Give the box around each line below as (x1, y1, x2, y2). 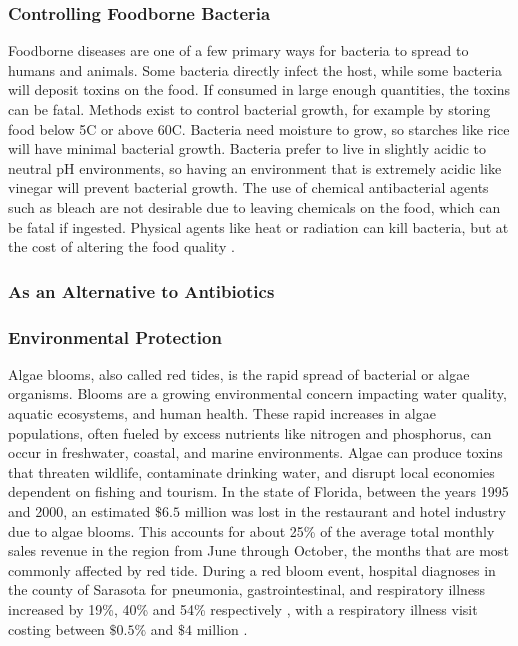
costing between (8, 618, 105, 639)
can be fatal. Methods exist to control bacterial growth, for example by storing (8, 99, 491, 119)
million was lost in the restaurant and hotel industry (184, 500, 506, 521)
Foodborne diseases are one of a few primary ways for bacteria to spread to (8, 40, 469, 61)
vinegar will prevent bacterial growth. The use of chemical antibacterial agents (8, 177, 489, 198)
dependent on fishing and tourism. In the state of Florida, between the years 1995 (8, 481, 509, 502)
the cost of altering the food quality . (8, 236, 235, 257)
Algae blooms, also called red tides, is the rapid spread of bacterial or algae (8, 363, 470, 384)
